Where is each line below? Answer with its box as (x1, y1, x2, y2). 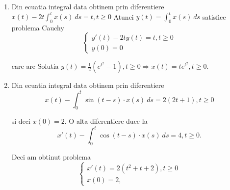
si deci (11, 116, 30, 126)
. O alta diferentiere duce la (64, 116, 148, 126)
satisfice (202, 11, 226, 22)
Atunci (113, 11, 134, 22)
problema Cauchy (11, 22, 64, 32)
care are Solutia (11, 61, 59, 71)
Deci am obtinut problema (11, 152, 91, 162)
